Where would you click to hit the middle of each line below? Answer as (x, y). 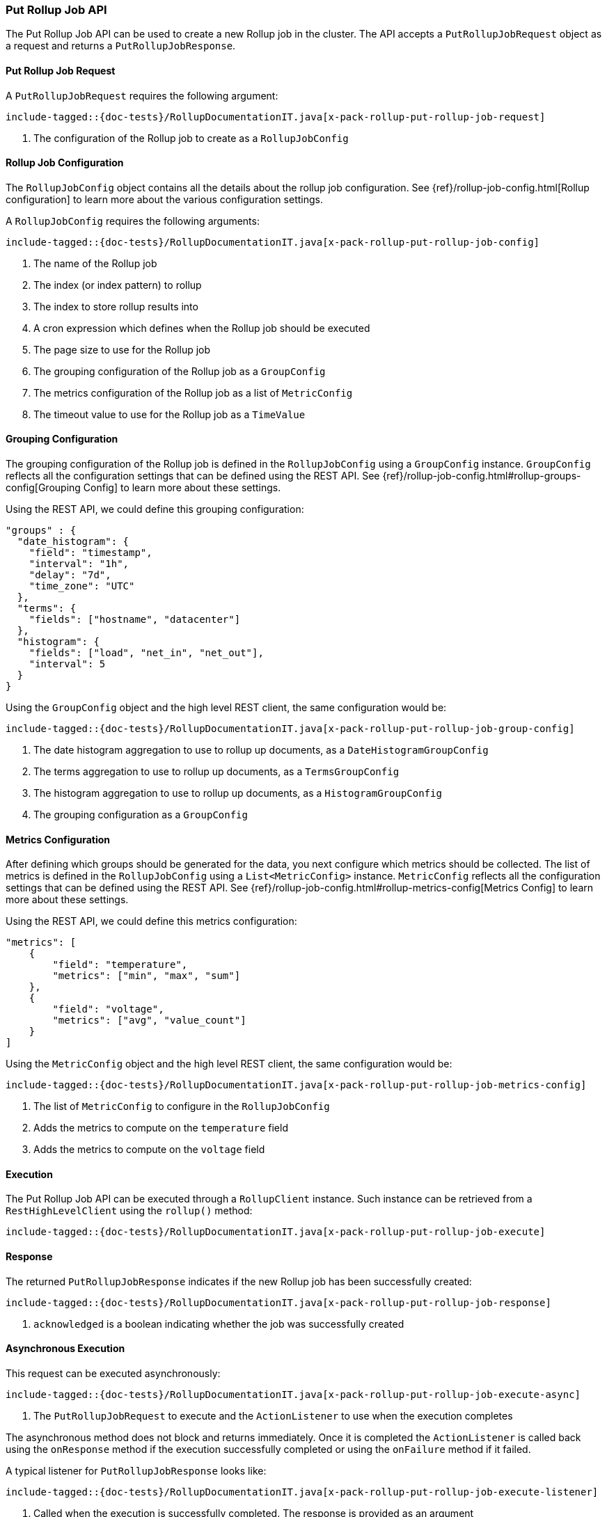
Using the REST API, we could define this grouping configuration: (155, 509)
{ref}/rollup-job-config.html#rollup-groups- (482, 476)
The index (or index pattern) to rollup (118, 285)
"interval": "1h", (79, 564)
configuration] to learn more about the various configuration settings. (164, 199)
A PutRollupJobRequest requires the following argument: (142, 95)
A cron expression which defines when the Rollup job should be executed (202, 328)
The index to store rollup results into (116, 306)
